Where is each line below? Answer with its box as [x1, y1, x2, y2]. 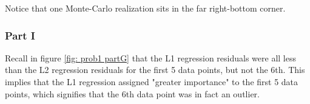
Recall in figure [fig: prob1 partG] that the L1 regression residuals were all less [5, 51, 296, 64]
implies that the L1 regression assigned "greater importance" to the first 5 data [5, 75, 298, 88]
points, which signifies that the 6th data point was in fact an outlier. [5, 87, 260, 100]
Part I [5, 27, 35, 43]
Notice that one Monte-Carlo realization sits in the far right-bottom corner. [5, 2, 286, 14]
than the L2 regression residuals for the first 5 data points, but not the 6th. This [5, 63, 305, 76]
